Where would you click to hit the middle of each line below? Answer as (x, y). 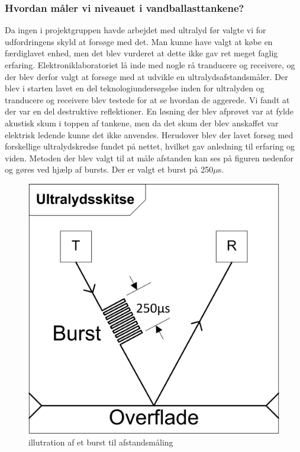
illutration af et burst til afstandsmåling (101, 442)
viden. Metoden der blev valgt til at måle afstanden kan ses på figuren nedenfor (149, 157)
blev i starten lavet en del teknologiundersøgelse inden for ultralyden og (135, 88)
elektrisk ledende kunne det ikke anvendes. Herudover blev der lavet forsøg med (149, 134)
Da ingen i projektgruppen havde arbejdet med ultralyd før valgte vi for (136, 30)
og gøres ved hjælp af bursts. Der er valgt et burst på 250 (109, 169)
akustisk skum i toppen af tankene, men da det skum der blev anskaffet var (142, 122)
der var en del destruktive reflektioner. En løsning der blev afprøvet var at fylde (149, 111)
